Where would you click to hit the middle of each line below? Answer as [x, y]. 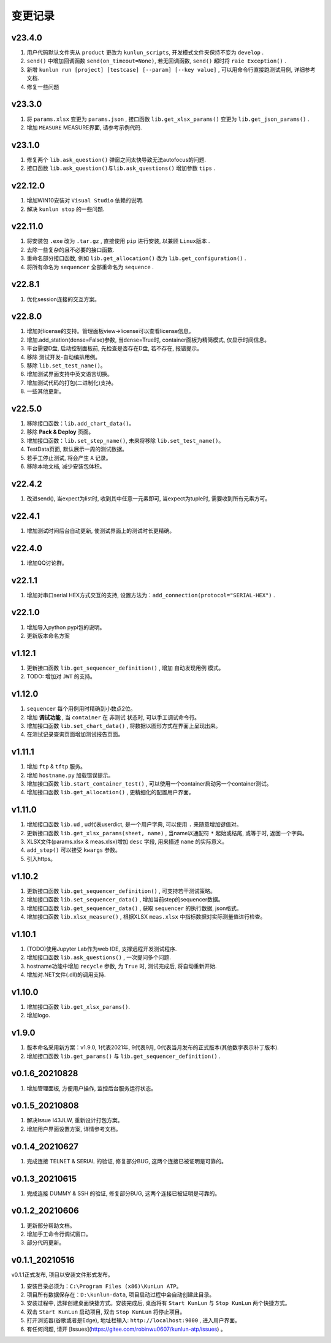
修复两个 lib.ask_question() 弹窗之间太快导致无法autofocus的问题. [116, 159]
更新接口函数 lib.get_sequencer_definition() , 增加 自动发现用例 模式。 [125, 668]
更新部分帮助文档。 [51, 1225]
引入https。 [41, 859]
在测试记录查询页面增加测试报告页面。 [75, 734]
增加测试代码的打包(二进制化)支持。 [72, 383]
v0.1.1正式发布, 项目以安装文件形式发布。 [62, 1275]
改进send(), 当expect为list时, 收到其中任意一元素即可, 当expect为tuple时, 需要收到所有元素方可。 [149, 498]
